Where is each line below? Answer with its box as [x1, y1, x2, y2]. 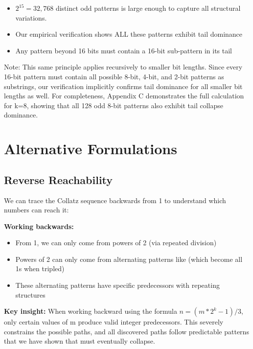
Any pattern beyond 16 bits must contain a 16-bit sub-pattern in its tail [15, 45, 232, 55]
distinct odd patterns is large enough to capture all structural [55, 3, 241, 13]
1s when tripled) [15, 263, 65, 274]
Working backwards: [4, 221, 74, 231]
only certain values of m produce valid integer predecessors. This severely [4, 317, 224, 327]
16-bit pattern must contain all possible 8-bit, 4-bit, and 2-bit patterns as [4, 71, 224, 81]
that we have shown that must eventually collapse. [4, 336, 155, 346]
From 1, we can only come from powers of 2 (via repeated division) [15, 237, 217, 248]
